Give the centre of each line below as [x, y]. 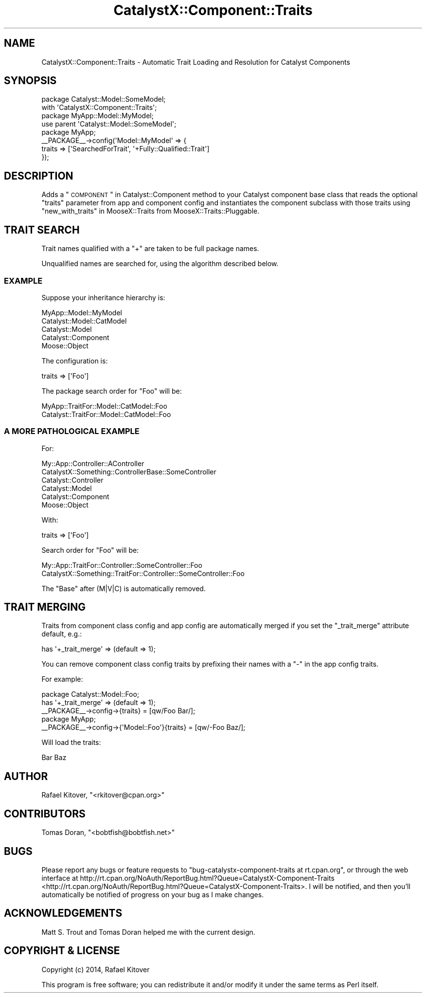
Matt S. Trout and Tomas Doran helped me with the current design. [148, 932]
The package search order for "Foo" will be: [112, 391]
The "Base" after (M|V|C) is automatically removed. [124, 588]
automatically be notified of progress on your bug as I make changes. [153, 895]
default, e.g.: [62, 634]
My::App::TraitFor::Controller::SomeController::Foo [122, 565]
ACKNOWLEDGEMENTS [63, 913]
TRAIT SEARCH [42, 230]
